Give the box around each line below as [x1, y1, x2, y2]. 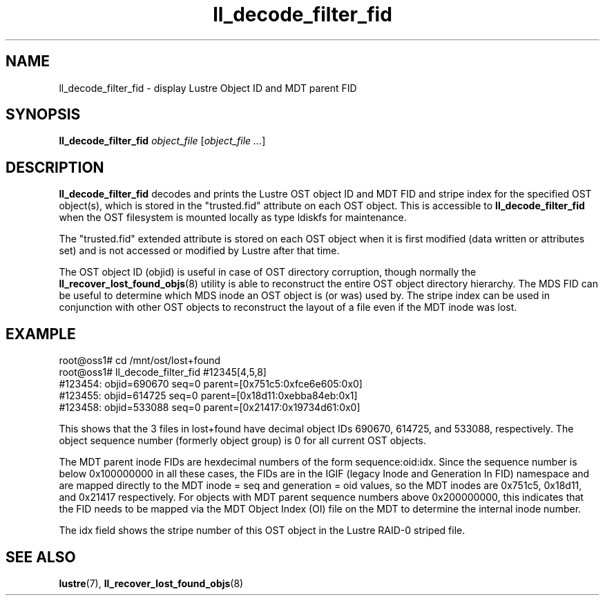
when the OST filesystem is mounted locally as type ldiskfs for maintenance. [59, 211, 407, 224]
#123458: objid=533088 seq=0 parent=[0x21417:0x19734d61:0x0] [59, 401, 361, 414]
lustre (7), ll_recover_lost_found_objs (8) [59, 577, 244, 589]
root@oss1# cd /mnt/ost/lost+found [59, 354, 221, 367]
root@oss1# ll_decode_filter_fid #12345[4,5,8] [59, 366, 267, 379]
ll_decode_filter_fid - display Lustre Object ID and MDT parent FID [59, 82, 357, 94]
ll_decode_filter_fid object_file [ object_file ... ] [59, 135, 266, 147]
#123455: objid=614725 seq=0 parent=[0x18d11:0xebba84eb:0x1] [59, 390, 358, 402]
